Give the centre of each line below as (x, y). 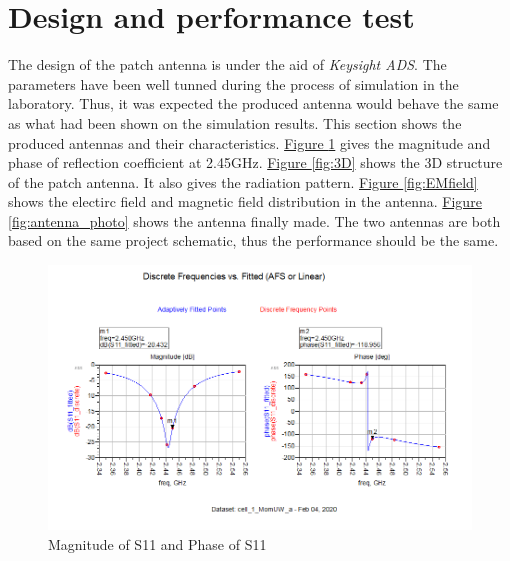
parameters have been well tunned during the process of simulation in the (233, 83)
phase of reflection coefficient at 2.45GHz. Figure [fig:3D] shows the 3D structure (255, 162)
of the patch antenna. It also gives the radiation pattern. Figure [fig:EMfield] (243, 181)
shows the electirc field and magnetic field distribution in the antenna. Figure (245, 201)
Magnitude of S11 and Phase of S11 (157, 543)
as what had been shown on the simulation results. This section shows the (235, 122)
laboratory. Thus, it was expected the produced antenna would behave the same (253, 103)
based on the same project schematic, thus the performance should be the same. (253, 240)
